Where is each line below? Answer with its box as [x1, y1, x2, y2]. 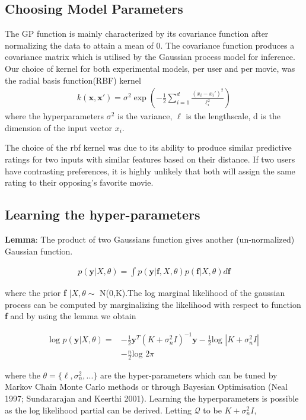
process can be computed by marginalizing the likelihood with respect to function [5, 298, 301, 310]
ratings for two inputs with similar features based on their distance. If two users [5, 152, 295, 165]
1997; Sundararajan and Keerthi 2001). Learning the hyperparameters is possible [5, 392, 299, 405]
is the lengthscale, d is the [186, 110, 280, 122]
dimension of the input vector [5, 121, 112, 133]
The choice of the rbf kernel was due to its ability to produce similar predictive [5, 141, 292, 154]
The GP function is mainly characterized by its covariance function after [5, 27, 269, 40]
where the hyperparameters [5, 110, 104, 122]
